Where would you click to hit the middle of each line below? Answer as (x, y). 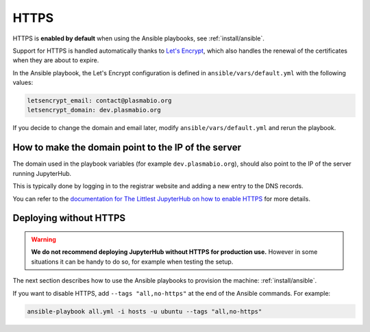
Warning (44, 239)
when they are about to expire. (56, 60)
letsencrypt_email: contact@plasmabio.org (99, 101)
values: (23, 83)
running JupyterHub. (42, 173)
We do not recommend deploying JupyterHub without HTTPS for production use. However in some (174, 252)
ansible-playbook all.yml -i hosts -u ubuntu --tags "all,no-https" (145, 311)
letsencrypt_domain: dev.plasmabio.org (94, 110)
